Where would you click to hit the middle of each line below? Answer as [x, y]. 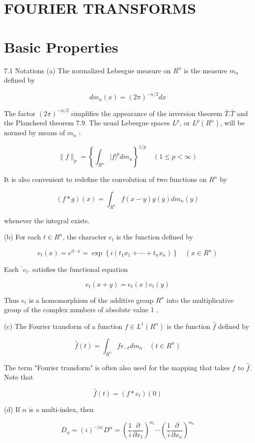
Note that [19, 377]
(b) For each [23, 237]
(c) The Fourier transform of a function [63, 326]
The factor [20, 113]
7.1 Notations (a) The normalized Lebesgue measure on [87, 70]
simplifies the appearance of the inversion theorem [147, 113]
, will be [232, 123]
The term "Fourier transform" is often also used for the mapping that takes [117, 367]
